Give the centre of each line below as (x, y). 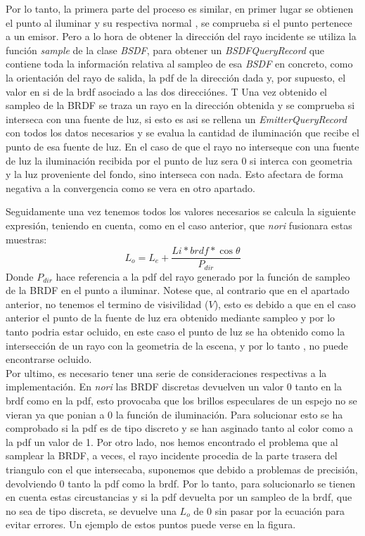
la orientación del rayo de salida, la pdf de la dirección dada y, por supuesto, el (176, 77)
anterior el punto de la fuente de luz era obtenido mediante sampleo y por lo (171, 318)
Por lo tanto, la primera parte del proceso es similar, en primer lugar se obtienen (180, 8)
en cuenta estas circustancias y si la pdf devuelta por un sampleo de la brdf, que (179, 497)
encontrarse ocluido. (49, 359)
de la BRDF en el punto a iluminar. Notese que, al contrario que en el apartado (178, 290)
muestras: (26, 239)
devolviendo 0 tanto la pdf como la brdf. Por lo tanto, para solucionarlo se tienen (181, 483)
